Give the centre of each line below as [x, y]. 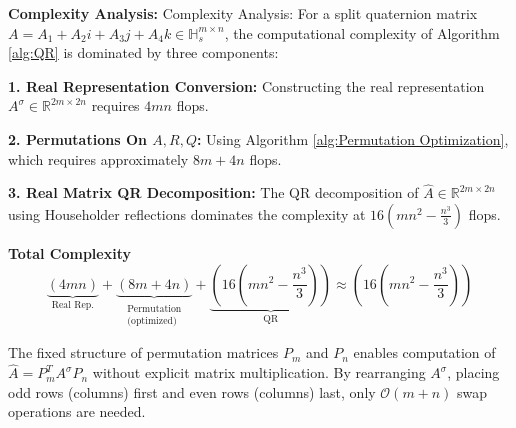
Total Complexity [69, 252]
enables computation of [424, 352]
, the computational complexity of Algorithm [362, 32]
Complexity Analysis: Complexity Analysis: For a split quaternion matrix [243, 13]
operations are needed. [77, 411]
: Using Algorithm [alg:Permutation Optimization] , [352, 138]
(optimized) [152, 320]
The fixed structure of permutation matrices [143, 352]
